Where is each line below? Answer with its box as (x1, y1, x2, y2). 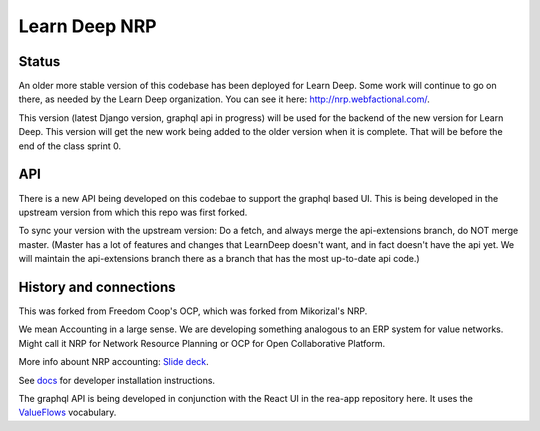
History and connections (18, 278, 176, 295)
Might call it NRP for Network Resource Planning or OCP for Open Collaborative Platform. (18, 337, 385, 349)
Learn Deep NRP (18, 15, 157, 37)
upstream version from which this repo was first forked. (18, 206, 248, 218)
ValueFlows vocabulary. (18, 406, 117, 419)
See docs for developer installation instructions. (18, 374, 215, 386)
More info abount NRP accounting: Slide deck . (18, 356, 209, 368)
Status (18, 53, 61, 70)
